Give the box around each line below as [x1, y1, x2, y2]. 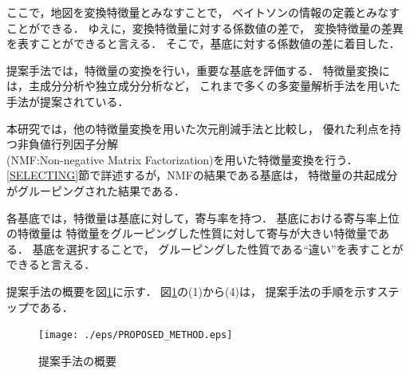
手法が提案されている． [6, 93, 129, 109]
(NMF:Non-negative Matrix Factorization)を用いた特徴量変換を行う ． [6, 151, 358, 167]
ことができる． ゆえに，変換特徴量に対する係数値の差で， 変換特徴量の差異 [6, 19, 404, 36]
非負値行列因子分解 [17, 136, 118, 152]
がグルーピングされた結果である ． [6, 182, 185, 199]
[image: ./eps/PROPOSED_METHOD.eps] [38, 329, 233, 341]
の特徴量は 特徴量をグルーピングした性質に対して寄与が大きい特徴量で [6, 225, 379, 242]
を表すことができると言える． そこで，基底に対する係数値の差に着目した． [6, 35, 400, 52]
